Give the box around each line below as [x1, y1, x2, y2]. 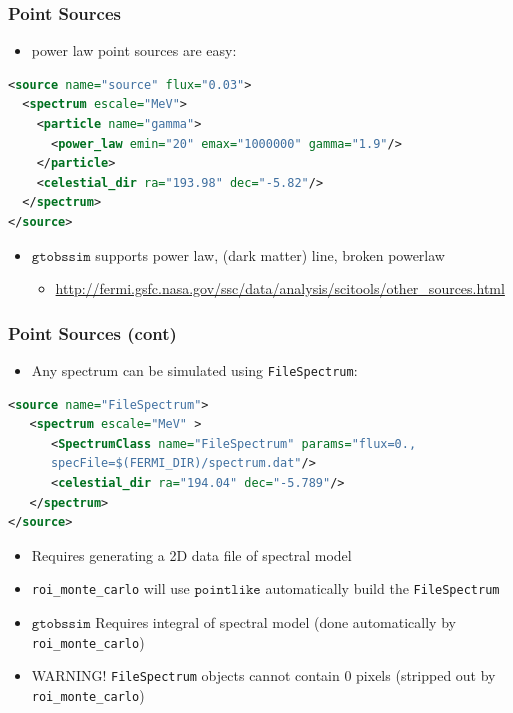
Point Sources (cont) [8, 320, 177, 345]
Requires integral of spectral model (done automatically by [95, 612, 456, 633]
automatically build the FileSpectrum [265, 578, 500, 599]
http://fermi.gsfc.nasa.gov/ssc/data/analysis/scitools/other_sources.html [55, 278, 505, 299]
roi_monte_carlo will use [31, 578, 190, 599]
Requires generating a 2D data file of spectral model [31, 544, 352, 565]
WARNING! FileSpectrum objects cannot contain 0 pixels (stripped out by [31, 665, 496, 686]
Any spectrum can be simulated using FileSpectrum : [31, 359, 358, 380]
